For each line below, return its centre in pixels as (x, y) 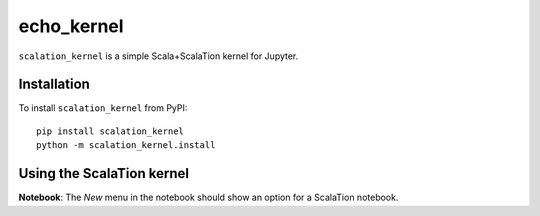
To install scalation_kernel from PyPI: (103, 108)
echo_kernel (71, 26)
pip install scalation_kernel (110, 131)
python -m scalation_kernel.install (126, 145)
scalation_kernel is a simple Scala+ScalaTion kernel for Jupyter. (158, 56)
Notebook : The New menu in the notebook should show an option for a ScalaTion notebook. (208, 197)
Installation (54, 84)
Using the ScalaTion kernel (104, 173)
